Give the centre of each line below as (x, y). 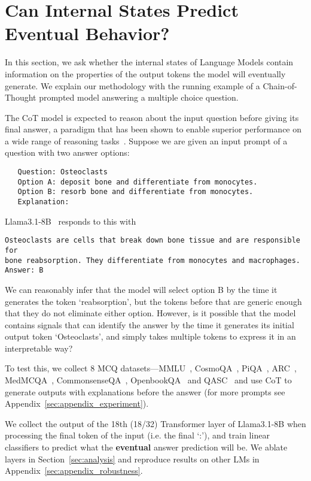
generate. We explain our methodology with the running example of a (132, 85)
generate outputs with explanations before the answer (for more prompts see (145, 391)
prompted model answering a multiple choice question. (139, 97)
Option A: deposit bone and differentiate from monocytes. (138, 182)
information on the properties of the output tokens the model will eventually (145, 73)
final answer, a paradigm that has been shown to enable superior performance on (153, 129)
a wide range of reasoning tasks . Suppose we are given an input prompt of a (146, 140)
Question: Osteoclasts (62, 172)
